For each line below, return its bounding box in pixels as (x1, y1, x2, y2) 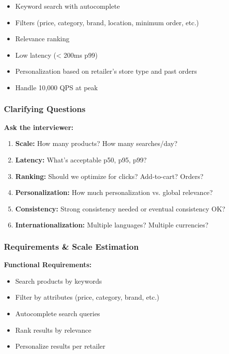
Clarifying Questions (4, 103, 86, 115)
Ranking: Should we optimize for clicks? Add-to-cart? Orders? (15, 171, 204, 181)
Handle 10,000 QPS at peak (15, 82, 98, 92)
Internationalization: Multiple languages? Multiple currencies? (15, 220, 209, 230)
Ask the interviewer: (4, 122, 74, 132)
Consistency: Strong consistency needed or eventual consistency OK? (15, 203, 226, 213)
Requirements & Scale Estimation (4, 240, 139, 252)
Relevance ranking (15, 33, 70, 44)
